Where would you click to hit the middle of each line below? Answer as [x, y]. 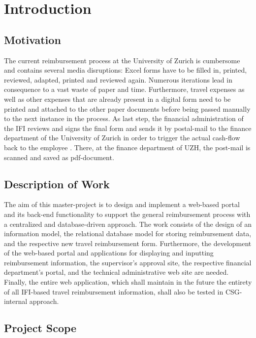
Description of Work [57, 184]
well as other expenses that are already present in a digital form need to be [117, 99]
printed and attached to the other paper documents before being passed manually [127, 108]
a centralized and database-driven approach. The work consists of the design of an [128, 224]
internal [16, 301]
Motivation [32, 39]
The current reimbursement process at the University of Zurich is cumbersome [122, 60]
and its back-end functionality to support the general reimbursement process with [127, 214]
